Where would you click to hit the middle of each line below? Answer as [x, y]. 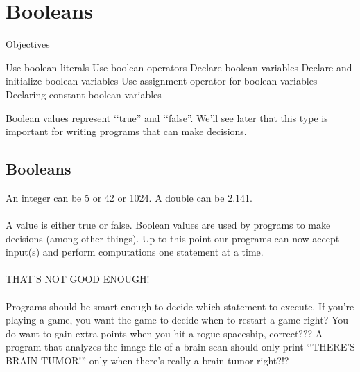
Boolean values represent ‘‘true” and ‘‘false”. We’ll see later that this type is [167, 117]
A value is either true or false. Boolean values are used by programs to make [168, 225]
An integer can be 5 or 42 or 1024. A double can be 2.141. [129, 197]
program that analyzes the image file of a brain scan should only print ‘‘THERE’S [180, 347]
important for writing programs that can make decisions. [126, 131]
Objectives [28, 44]
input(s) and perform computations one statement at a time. [135, 252]
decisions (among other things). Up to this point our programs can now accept [173, 238]
